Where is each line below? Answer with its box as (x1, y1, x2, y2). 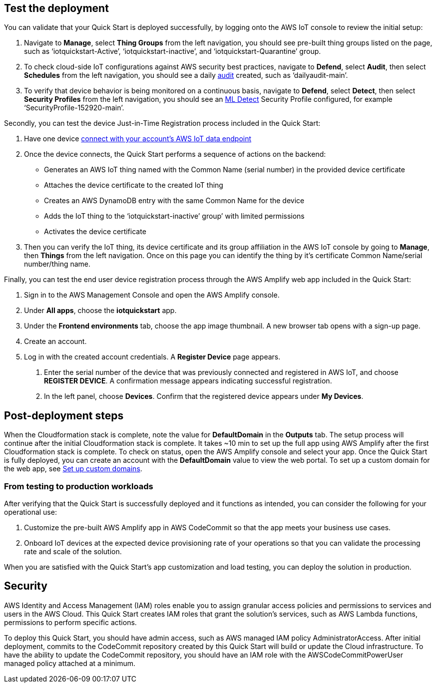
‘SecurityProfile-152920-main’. (24, 103, 124, 112)
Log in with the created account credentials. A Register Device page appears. (24, 352, 281, 361)
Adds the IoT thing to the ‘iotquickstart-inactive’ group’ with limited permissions (44, 212, 305, 221)
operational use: (4, 508, 57, 517)
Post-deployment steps (4, 409, 124, 422)
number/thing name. (24, 260, 91, 269)
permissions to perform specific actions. (4, 618, 137, 627)
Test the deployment (4, 2, 109, 14)
